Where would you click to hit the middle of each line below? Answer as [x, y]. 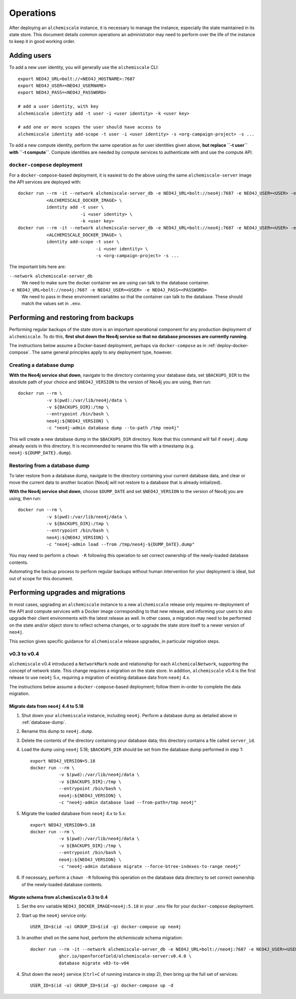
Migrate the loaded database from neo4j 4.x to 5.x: [74, 814]
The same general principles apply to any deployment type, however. [102, 352]
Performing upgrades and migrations [67, 593]
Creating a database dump [41, 365]
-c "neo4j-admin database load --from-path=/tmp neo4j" [128, 802]
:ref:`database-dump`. [44, 722]
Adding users [30, 56]
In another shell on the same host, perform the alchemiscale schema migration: [102, 938]
